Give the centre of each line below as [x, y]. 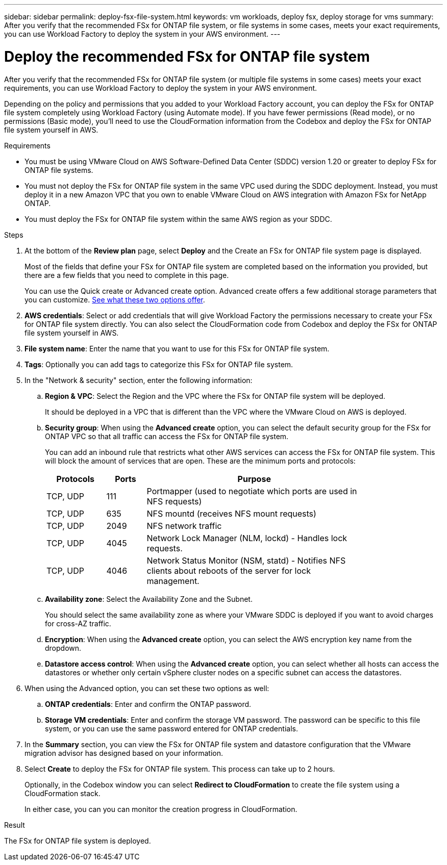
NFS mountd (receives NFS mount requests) [231, 513]
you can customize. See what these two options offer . [115, 299]
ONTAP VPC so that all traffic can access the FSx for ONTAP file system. [167, 436]
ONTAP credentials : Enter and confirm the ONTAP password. [148, 704]
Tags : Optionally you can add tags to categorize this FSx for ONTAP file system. [159, 364]
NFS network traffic [184, 526]
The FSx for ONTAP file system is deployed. [78, 841]
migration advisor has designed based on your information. [124, 753]
